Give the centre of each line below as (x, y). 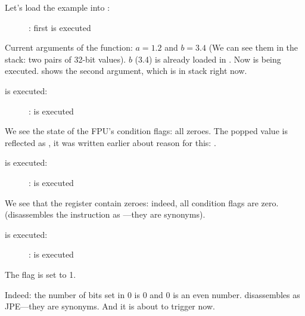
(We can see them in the (253, 47)
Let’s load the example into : (57, 7)
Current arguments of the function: (69, 47)
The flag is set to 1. (41, 274)
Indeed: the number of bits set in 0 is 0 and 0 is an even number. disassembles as (152, 294)
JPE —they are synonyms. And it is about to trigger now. (110, 306)
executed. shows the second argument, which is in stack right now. (126, 71)
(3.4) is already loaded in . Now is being (208, 59)
